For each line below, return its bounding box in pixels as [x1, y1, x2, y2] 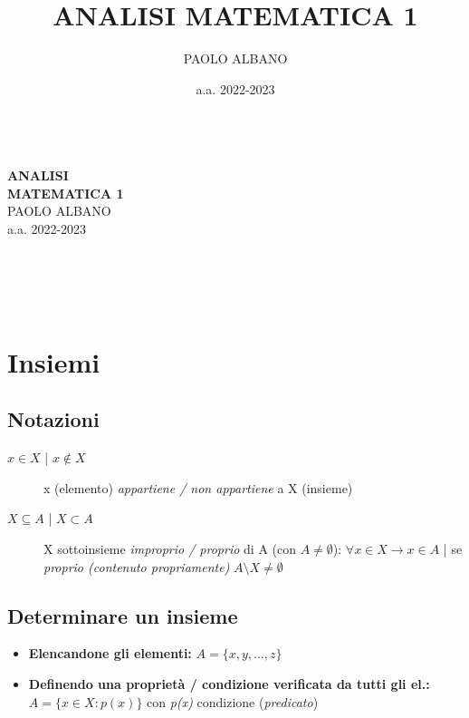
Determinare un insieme [7, 601, 238, 629]
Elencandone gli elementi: [28, 644, 192, 663]
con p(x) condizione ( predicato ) [147, 692, 319, 711]
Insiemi [7, 343, 100, 380]
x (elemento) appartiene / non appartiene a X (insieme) [43, 478, 353, 497]
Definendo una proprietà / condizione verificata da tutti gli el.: [28, 674, 430, 693]
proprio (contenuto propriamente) [43, 557, 230, 576]
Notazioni [7, 405, 100, 433]
